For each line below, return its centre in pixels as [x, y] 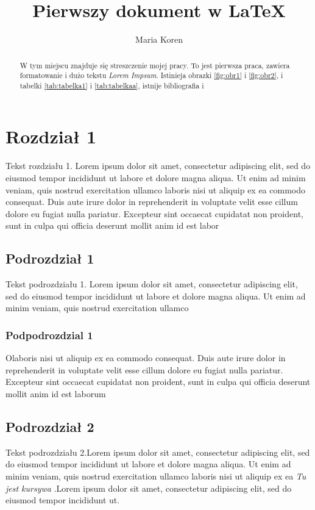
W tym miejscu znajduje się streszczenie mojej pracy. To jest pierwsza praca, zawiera [155, 65]
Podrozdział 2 [50, 426]
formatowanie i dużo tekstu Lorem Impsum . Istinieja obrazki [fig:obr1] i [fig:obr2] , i [151, 75]
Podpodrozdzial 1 [49, 335]
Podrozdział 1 [50, 258]
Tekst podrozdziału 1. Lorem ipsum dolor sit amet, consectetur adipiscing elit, [152, 284]
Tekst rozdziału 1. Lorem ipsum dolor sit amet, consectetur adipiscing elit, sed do [158, 166]
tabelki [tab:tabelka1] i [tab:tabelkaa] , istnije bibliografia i [112, 85]
